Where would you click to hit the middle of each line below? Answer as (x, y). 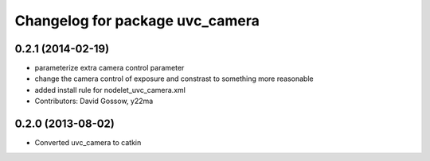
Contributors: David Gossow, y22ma (94, 101)
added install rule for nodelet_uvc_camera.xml (110, 90)
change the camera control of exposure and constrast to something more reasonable (174, 79)
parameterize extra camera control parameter (109, 68)
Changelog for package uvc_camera (137, 21)
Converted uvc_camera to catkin (88, 143)
